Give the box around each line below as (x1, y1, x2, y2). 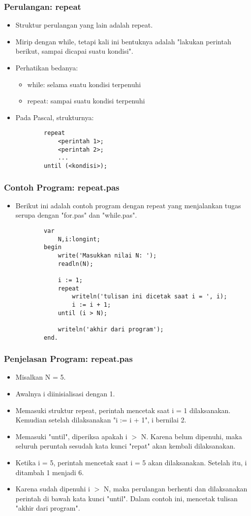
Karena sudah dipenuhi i (15, 484, 90, 494)
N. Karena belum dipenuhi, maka (141, 431, 242, 441)
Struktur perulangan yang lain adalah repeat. (15, 20, 153, 30)
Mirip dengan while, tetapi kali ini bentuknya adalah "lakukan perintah (15, 36, 231, 46)
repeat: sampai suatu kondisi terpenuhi (27, 96, 145, 106)
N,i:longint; (58, 235, 100, 243)
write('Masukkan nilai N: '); (58, 252, 157, 259)
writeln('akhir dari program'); (58, 325, 164, 333)
